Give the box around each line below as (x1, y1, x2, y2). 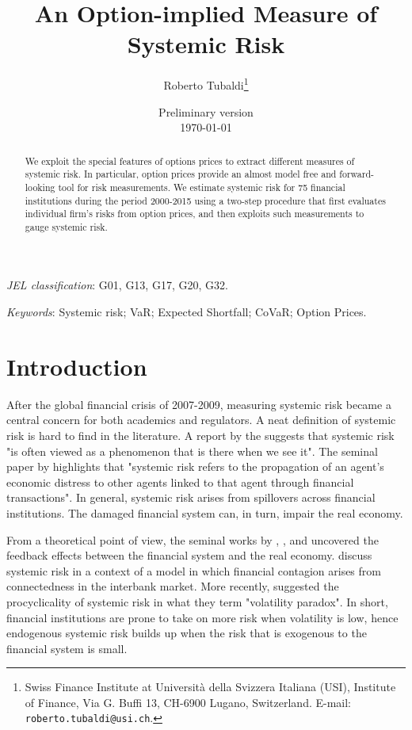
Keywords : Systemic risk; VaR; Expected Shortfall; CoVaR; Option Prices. (6, 304, 367, 320)
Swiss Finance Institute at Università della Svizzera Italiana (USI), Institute (25, 678, 396, 695)
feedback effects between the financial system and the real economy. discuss (6, 547, 372, 564)
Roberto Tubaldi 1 (163, 75, 249, 93)
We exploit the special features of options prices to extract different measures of (25, 154, 355, 167)
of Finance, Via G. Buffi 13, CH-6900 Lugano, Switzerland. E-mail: (25, 694, 352, 710)
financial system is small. (6, 640, 128, 656)
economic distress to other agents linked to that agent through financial (6, 473, 354, 490)
